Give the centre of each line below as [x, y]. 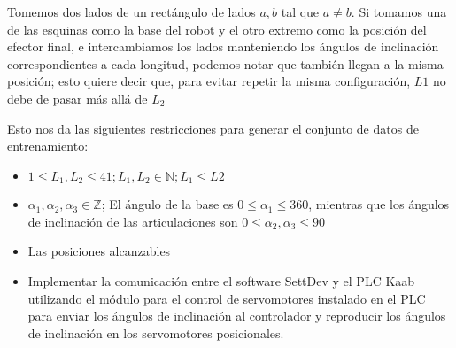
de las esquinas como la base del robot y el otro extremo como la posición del [217, 29]
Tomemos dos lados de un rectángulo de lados [131, 12]
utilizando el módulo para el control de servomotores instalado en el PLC [227, 298]
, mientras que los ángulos [379, 204]
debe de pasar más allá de [77, 98]
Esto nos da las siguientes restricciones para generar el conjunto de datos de [213, 128]
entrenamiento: [48, 146]
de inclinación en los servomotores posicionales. [156, 333]
